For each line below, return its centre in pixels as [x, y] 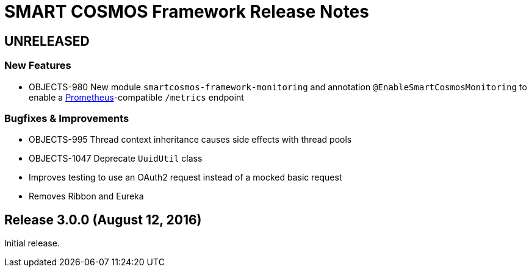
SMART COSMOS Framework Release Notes [187, 12]
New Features [38, 66]
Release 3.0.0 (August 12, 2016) [103, 220]
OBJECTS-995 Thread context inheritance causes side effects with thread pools [190, 140]
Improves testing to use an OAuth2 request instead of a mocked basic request [185, 177]
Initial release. [32, 243]
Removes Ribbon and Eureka [86, 196]
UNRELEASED [47, 41]
